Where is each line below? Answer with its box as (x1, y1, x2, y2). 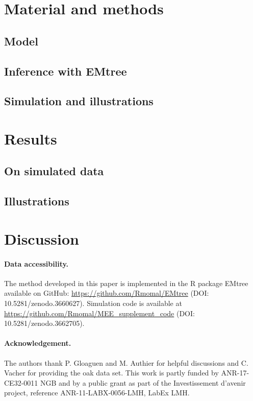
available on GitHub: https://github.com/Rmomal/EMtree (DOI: (4, 288, 209, 298)
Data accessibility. (4, 258, 69, 269)
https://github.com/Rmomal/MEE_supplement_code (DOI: (4, 308, 195, 318)
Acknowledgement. (4, 338, 71, 348)
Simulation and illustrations (4, 93, 154, 109)
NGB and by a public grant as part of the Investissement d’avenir (40, 377, 246, 388)
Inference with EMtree (4, 63, 127, 79)
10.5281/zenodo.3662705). (4, 318, 85, 328)
